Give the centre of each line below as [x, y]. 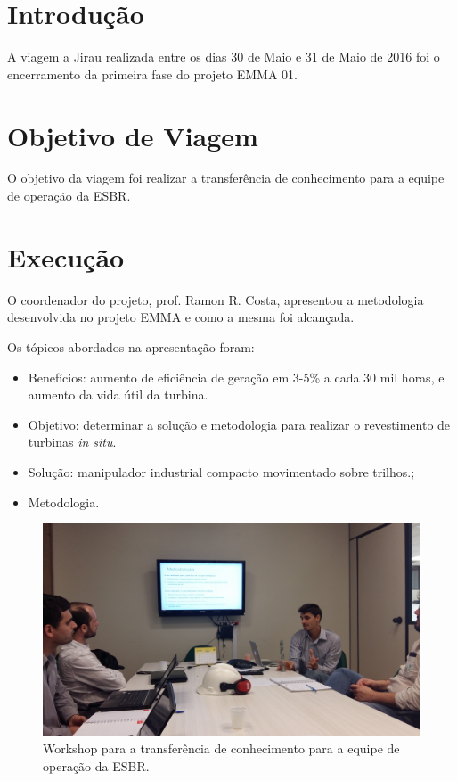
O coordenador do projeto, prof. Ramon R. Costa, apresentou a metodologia [216, 299]
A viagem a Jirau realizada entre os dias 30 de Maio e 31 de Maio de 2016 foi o [224, 57]
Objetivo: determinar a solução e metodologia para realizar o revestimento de [239, 424]
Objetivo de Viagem [133, 135]
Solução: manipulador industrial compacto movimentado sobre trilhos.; [221, 471]
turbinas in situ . [72, 442]
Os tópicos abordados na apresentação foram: [131, 346]
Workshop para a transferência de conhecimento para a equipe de [221, 748]
